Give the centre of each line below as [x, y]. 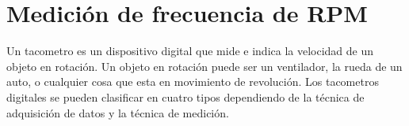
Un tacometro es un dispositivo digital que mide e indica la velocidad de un [190, 51]
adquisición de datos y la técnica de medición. [118, 112]
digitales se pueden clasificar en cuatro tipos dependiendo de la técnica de [185, 96]
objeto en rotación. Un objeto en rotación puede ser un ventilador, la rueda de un [204, 66]
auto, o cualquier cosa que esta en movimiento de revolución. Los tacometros [193, 82]
